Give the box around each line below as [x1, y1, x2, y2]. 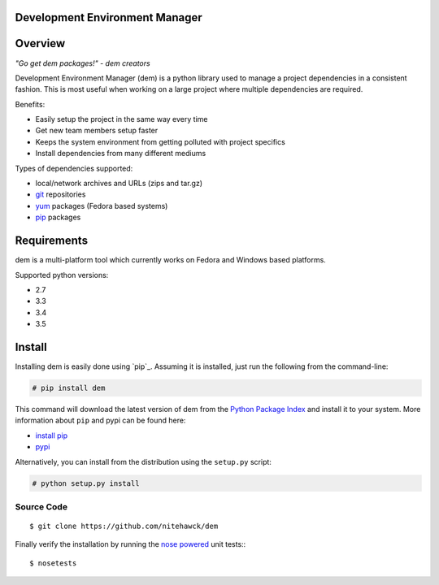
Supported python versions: [15, 270, 109, 279]
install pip [35, 431, 68, 440]
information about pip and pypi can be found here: [15, 415, 186, 426]
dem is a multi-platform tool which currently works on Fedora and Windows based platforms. [15, 255, 327, 265]
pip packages [35, 212, 81, 223]
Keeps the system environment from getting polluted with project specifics [35, 136, 286, 146]
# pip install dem [32, 383, 106, 392]
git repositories [35, 189, 86, 199]
